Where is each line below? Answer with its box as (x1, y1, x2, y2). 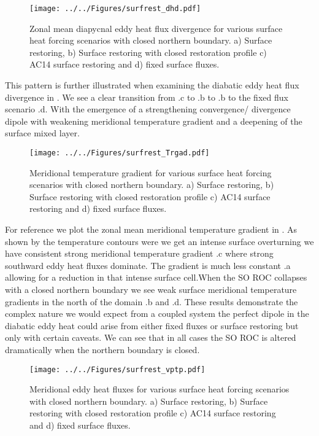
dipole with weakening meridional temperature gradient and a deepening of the (5, 114, 302, 127)
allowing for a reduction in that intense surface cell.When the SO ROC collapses (5, 271, 307, 284)
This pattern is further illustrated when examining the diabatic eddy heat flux (5, 79, 299, 91)
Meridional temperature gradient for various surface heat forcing (29, 166, 272, 179)
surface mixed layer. (5, 127, 80, 139)
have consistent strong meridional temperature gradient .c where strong (5, 247, 274, 260)
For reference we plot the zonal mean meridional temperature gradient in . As (5, 223, 298, 236)
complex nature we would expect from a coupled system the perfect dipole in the (5, 307, 309, 320)
